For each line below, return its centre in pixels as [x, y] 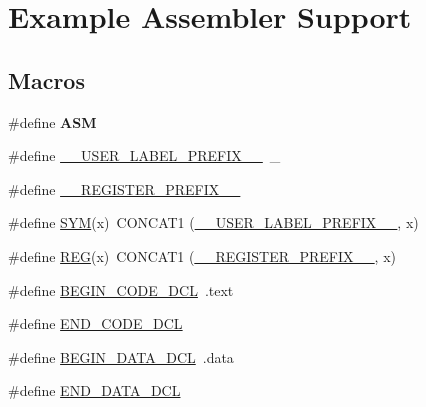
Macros [46, 79]
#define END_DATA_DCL [94, 390]
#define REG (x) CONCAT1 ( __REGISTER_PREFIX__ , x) [202, 255]
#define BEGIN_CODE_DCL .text [121, 289]
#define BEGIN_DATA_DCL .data [121, 356]
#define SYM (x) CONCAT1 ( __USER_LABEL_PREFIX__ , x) [213, 222]
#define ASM [52, 121]
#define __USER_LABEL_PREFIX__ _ [144, 155]
